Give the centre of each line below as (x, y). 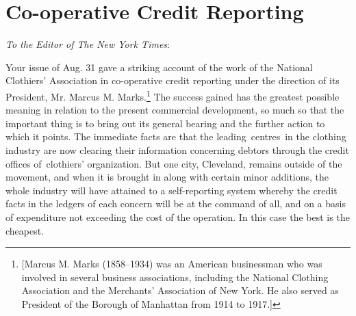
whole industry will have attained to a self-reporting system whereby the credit (171, 190)
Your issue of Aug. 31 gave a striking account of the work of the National (159, 67)
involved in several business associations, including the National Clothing (175, 277)
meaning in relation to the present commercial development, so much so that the (175, 110)
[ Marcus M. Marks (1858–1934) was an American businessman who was (172, 264)
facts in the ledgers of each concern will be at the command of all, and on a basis (176, 203)
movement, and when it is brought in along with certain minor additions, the (167, 177)
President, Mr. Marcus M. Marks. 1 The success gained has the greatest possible (173, 95)
